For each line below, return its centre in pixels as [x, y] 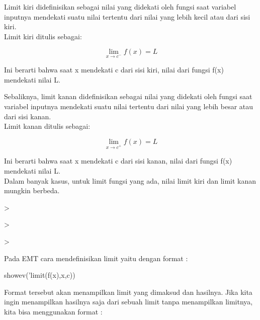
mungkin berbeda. [32, 190]
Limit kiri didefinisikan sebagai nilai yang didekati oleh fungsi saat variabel [120, 7]
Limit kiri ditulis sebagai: [43, 36]
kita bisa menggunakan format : [53, 311]
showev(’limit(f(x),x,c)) [40, 275]
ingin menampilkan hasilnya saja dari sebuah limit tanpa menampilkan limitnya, [128, 302]
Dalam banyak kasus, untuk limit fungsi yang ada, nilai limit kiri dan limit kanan [130, 180]
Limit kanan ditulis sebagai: [47, 126]
